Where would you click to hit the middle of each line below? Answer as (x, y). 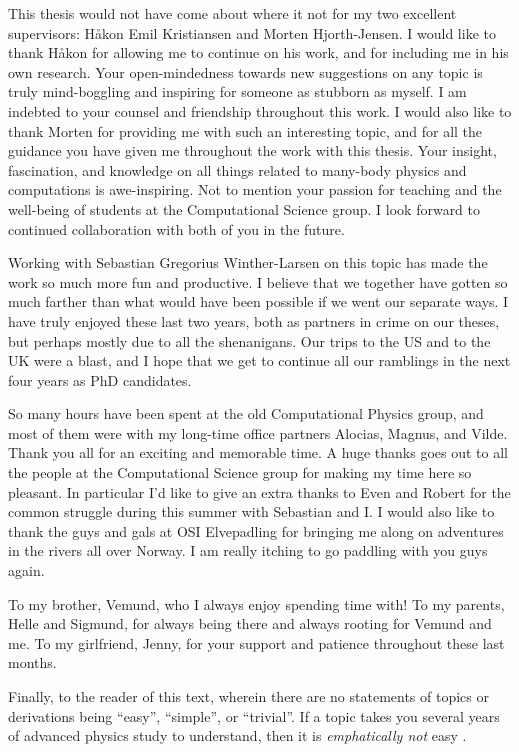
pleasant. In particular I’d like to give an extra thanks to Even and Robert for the (259, 491)
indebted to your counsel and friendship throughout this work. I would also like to (260, 110)
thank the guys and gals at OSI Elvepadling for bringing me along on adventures (256, 530)
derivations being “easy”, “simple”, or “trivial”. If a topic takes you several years (254, 715)
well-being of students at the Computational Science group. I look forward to (244, 208)
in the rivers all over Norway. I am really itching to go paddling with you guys (248, 550)
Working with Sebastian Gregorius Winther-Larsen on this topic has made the (248, 262)
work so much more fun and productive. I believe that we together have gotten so (258, 281)
